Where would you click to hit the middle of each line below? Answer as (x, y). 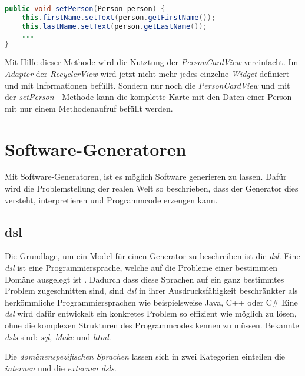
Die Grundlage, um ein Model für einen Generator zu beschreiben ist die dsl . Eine (152, 256)
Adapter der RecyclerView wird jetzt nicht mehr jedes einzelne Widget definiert (147, 73)
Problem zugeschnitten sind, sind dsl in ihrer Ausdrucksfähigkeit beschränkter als (151, 291)
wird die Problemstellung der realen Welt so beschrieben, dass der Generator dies (152, 188)
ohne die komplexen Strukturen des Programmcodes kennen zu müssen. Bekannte (152, 325)
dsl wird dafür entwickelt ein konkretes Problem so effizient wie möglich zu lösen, (151, 313)
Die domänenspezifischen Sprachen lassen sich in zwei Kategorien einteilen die (145, 356)
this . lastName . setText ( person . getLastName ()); (114, 26)
